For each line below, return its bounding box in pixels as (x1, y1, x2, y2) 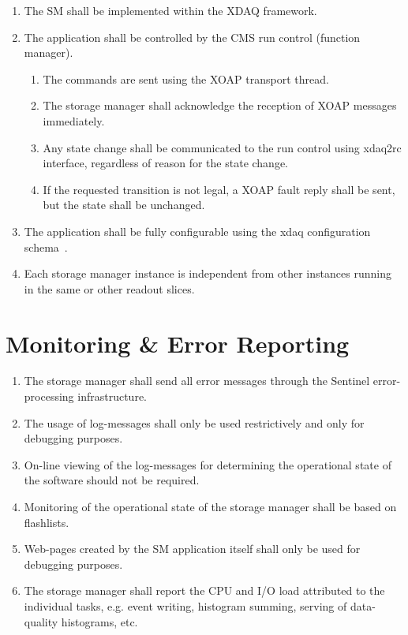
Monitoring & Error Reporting (6, 327, 350, 359)
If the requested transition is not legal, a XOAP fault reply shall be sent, (43, 181, 395, 197)
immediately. (43, 112, 105, 129)
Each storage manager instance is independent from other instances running (24, 265, 391, 282)
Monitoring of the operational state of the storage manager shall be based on (24, 499, 397, 514)
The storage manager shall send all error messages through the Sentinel (24, 372, 370, 389)
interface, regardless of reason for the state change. (43, 155, 289, 171)
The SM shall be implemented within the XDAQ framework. (24, 2, 317, 18)
